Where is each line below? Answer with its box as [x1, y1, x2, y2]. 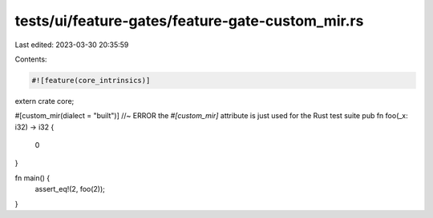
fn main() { [14, 172, 51, 183]
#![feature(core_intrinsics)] [31, 76, 151, 85]
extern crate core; [14, 96, 75, 105]
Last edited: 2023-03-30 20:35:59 [14, 40, 129, 50]
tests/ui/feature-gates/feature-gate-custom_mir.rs [14, 12, 364, 30]
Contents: [14, 54, 47, 64]
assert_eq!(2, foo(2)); [34, 184, 106, 194]
